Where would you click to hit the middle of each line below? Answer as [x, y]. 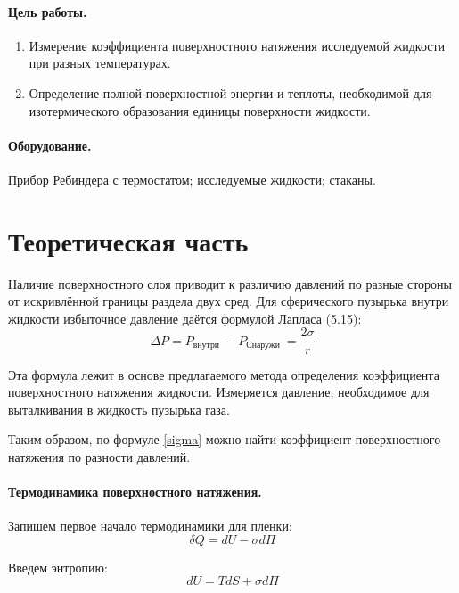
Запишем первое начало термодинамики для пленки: [150, 526]
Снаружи [263, 346]
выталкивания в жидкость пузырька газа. [119, 409]
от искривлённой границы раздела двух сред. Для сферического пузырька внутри [229, 301]
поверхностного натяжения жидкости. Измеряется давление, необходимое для [219, 392]
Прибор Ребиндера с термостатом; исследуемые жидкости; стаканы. [192, 179]
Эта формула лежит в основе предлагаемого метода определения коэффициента [224, 374]
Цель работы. [48, 11]
